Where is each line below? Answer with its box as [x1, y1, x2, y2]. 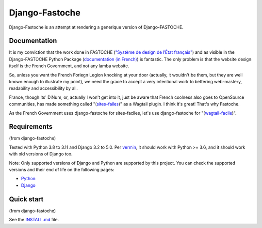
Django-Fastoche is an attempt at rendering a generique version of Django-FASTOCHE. [9, 24, 184, 30]
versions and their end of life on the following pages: [9, 167, 115, 173]
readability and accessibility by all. [9, 85, 78, 91]
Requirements [9, 122, 53, 131]
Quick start [9, 195, 44, 203]
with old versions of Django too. [9, 151, 73, 157]
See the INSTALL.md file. [9, 217, 59, 223]
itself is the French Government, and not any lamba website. [9, 63, 130, 69]
